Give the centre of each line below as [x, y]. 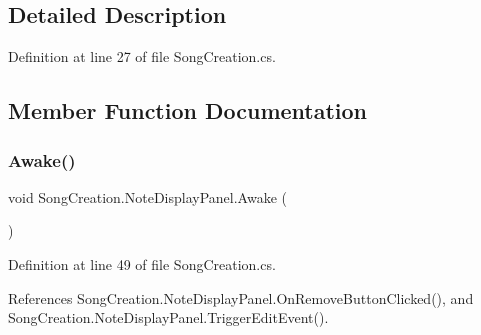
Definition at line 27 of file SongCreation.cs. [142, 56]
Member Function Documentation [188, 110]
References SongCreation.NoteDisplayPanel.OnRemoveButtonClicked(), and [241, 297]
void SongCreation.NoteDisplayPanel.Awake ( [147, 196]
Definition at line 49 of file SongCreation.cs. [142, 263]
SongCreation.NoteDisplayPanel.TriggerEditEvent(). [168, 317]
